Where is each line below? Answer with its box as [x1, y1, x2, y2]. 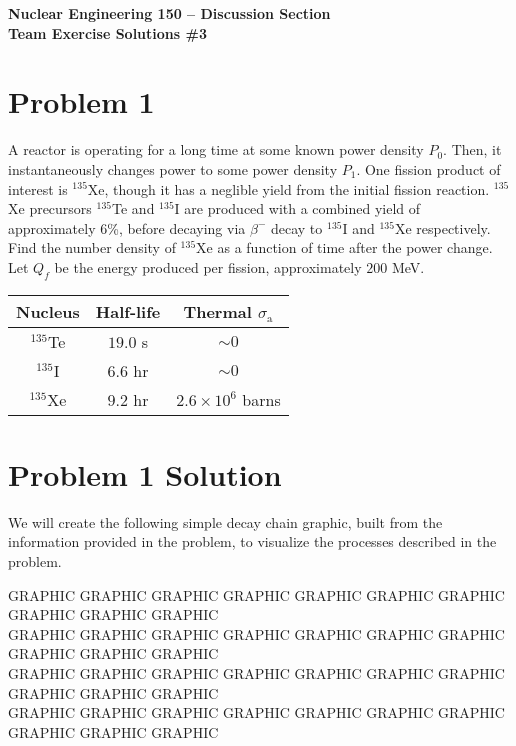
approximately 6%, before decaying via [8, 217, 246, 238]
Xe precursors [8, 198, 92, 219]
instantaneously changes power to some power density [8, 158, 338, 179]
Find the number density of [8, 237, 176, 258]
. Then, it [443, 139, 502, 160]
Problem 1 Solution [8, 453, 282, 494]
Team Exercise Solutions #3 [8, 22, 207, 43]
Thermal [183, 299, 252, 323]
